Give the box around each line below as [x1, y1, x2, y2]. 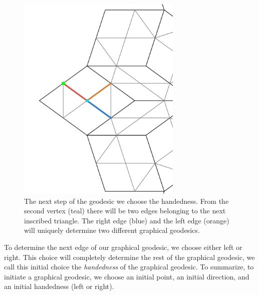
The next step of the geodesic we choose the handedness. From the [24, 195, 229, 206]
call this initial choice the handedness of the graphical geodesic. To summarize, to [4, 261, 254, 272]
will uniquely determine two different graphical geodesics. [24, 225, 200, 235]
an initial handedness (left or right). [4, 281, 114, 291]
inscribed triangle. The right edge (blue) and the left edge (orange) [24, 215, 229, 225]
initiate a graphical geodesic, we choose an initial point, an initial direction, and [4, 271, 249, 281]
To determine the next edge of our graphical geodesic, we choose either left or [4, 241, 242, 252]
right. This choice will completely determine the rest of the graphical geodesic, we [4, 251, 255, 262]
